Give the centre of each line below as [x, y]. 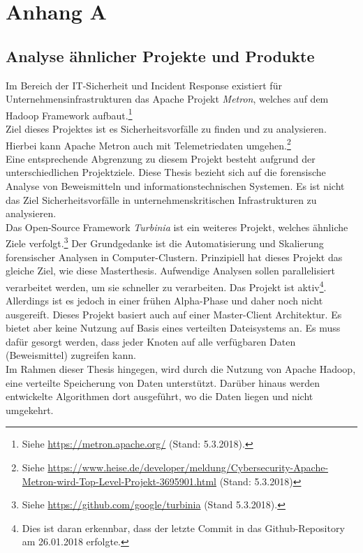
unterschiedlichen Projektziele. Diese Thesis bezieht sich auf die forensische [166, 172]
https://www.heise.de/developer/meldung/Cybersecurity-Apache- [188, 467]
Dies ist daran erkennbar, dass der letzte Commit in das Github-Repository [183, 528]
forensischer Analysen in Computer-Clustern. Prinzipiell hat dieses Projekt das [174, 257]
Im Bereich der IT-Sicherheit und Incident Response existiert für [144, 85]
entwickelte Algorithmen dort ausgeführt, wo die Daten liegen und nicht [160, 396]
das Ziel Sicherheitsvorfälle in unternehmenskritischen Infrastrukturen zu [161, 199]
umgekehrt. [30, 410]
